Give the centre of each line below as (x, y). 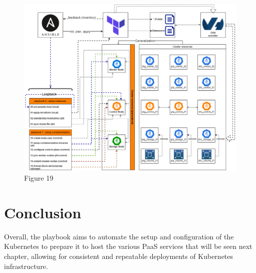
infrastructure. (26, 266)
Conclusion (43, 212)
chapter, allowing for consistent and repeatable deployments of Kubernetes (119, 256)
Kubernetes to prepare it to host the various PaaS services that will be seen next (128, 246)
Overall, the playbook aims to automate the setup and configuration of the (119, 236)
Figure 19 (39, 178)
